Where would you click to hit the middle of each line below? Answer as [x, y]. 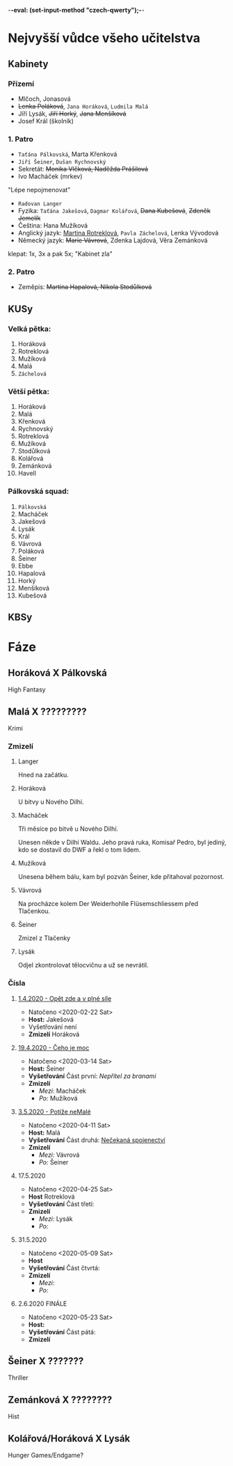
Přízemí [21, 84]
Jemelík [29, 218]
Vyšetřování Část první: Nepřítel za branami [92, 1076]
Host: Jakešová [51, 1019]
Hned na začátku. [43, 775]
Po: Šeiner [54, 1162]
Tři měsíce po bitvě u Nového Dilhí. [68, 829]
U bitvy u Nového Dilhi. [51, 802]
